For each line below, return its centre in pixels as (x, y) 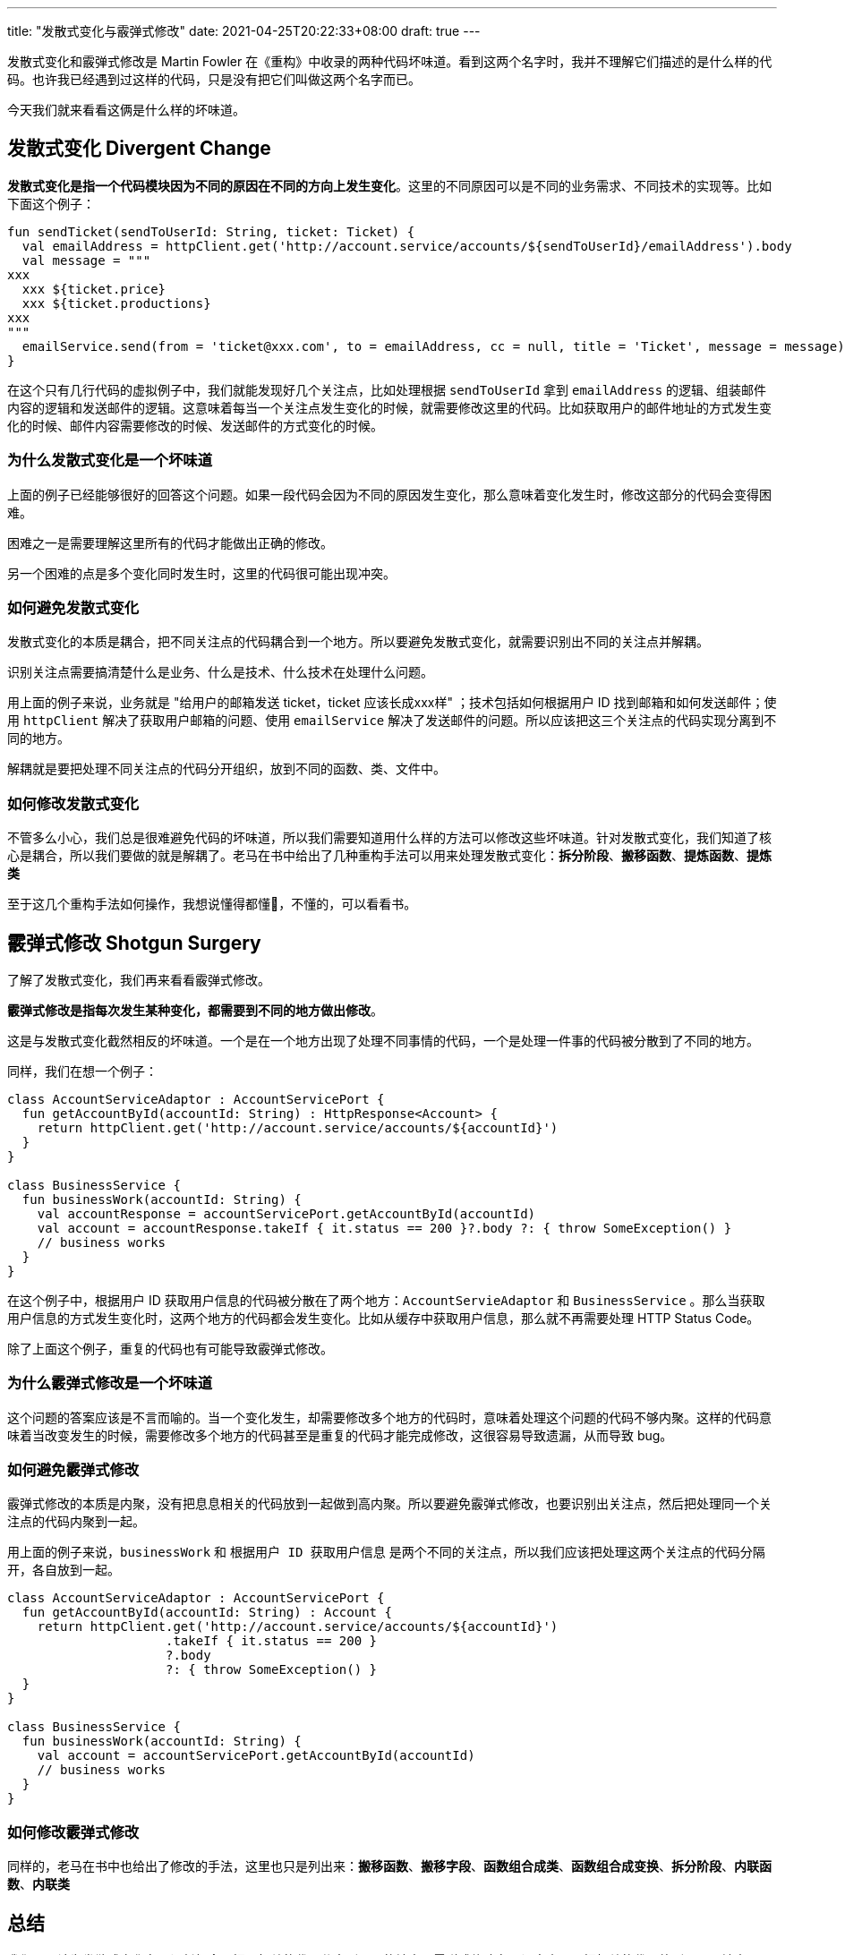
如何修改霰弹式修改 (73, 1832)
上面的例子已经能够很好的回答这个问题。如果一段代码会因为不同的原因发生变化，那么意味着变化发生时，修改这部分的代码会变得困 (389, 494)
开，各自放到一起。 (64, 1570)
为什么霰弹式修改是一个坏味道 (110, 1383)
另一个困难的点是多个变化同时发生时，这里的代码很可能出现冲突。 (201, 573)
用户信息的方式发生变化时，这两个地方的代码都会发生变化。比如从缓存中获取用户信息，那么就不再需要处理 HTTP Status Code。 (384, 1318)
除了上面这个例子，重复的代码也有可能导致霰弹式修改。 (170, 1348)
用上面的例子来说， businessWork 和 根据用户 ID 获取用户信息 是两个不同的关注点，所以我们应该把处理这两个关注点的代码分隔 (386, 1552)
